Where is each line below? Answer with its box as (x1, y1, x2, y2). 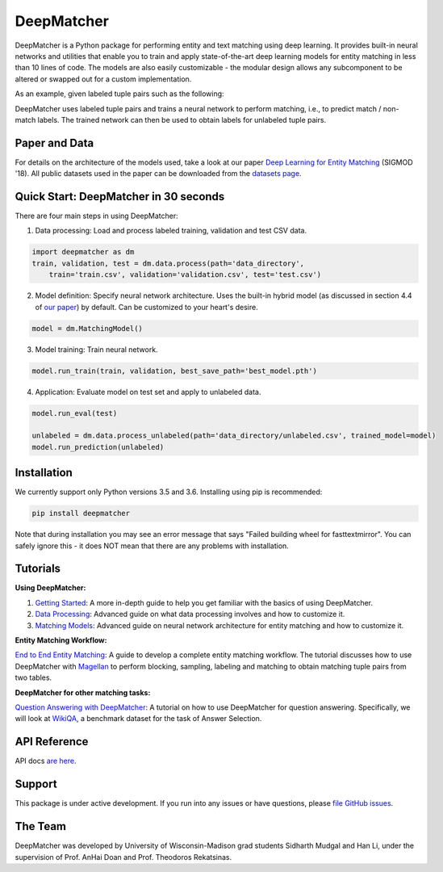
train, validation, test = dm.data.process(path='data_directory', (31, 258, 305, 268)
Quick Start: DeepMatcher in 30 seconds (15, 190, 225, 203)
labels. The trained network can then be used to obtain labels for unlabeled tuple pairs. (37, 115, 327, 124)
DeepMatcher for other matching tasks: (15, 687, 151, 698)
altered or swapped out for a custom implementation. (15, 73, 192, 84)
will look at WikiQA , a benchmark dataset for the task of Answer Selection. (15, 714, 262, 723)
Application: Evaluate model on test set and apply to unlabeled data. (35, 387, 261, 396)
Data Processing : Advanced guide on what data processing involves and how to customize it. (35, 610, 345, 619)
